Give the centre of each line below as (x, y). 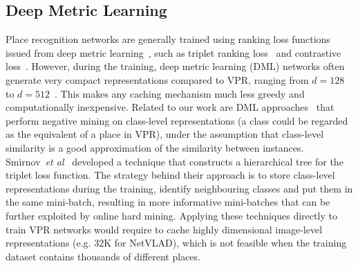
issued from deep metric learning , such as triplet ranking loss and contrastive (173, 52)
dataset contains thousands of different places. (103, 256)
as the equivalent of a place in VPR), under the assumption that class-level (165, 134)
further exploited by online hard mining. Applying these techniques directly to (171, 215)
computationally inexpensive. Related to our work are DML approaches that (170, 107)
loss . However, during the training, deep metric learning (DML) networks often (175, 66)
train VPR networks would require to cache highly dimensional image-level (164, 229)
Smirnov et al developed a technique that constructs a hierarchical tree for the (175, 161)
